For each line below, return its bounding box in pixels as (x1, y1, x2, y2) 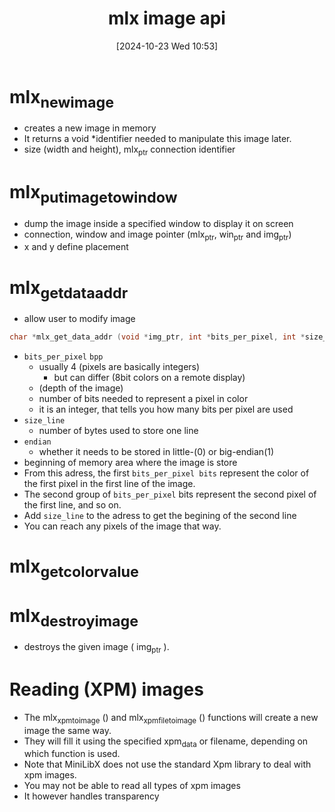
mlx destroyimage (9, 604, 139, 631)
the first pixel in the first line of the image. (23, 477, 196, 489)
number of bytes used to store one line (38, 424, 199, 436)
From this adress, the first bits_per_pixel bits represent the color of (23, 467, 310, 479)
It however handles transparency (23, 790, 160, 802)
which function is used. (23, 748, 121, 760)
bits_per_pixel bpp (23, 352, 104, 362)
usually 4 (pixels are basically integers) (38, 360, 201, 372)
